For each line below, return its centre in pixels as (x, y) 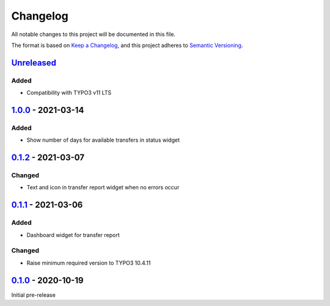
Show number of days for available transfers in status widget (103, 140)
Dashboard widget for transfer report (73, 235)
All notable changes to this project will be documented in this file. (94, 34)
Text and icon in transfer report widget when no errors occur (103, 188)
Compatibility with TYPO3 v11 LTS (69, 93)
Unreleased (34, 63)
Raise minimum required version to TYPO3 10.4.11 (89, 263)
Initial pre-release (34, 295)
